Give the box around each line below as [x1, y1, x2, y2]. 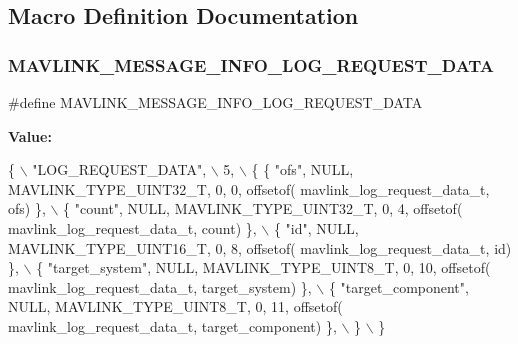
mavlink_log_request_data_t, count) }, [8, 217, 257, 238]
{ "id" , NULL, [273, 217, 359, 238]
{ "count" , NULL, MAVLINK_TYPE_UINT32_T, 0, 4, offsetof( [63, 198, 463, 219]
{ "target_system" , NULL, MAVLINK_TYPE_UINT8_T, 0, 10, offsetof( [36, 257, 491, 278]
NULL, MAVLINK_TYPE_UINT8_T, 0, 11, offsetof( [8, 296, 343, 317]
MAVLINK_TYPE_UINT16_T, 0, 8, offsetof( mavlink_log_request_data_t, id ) [8, 237, 512, 258]
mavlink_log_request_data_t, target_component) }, [8, 315, 337, 336]
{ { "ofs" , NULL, [251, 159, 354, 180]
